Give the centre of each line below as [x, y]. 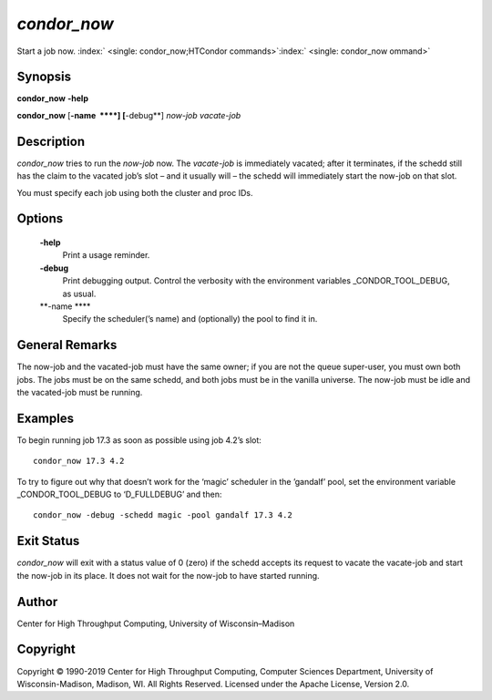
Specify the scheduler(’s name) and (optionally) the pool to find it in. [190, 319]
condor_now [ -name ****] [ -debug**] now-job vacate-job [129, 115]
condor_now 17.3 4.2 [79, 461]
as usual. [79, 293]
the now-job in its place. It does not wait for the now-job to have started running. [168, 575]
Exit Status [48, 541]
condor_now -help [52, 98]
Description [51, 141]
